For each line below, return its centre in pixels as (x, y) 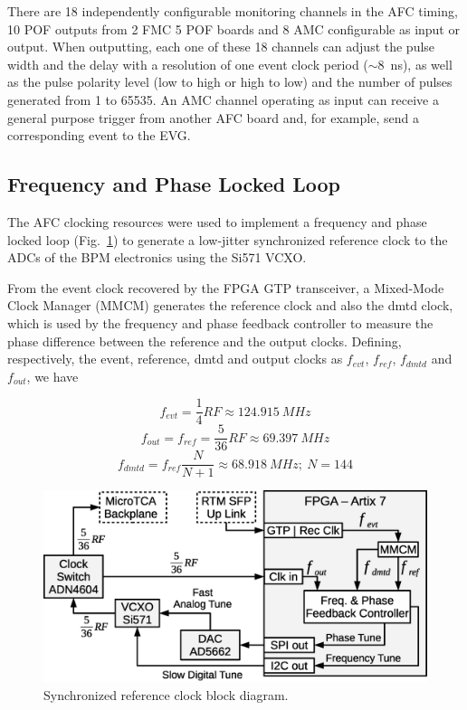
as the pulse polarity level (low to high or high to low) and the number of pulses (230, 82)
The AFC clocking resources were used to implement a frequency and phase (217, 221)
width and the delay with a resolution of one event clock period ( (188, 64)
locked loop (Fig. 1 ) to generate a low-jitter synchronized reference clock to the (228, 239)
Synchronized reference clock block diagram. (166, 695)
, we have (52, 376)
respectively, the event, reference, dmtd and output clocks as (175, 359)
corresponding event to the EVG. (99, 135)
